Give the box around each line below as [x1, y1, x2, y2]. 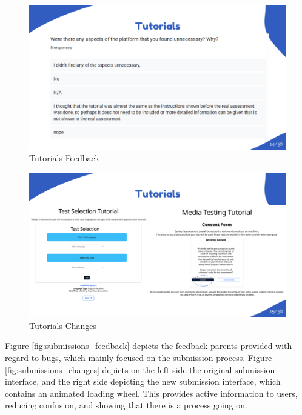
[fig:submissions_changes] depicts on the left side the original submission [5, 363, 275, 376]
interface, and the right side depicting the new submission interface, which [5, 375, 281, 388]
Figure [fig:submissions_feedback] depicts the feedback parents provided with [5, 339, 292, 352]
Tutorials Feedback [29, 151, 99, 164]
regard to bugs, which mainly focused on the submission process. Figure [5, 351, 272, 364]
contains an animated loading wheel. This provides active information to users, [5, 387, 298, 399]
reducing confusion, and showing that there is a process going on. [5, 399, 247, 411]
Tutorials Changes [29, 319, 97, 331]
